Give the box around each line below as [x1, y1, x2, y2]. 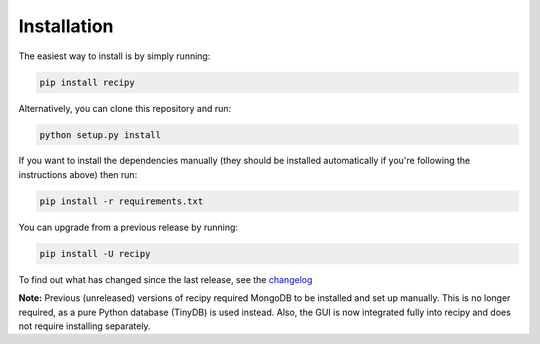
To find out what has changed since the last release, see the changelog [18, 273, 313, 285]
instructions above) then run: [18, 168, 138, 180]
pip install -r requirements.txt [39, 195, 204, 207]
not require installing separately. [18, 320, 151, 332]
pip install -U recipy [39, 248, 151, 259]
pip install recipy [39, 76, 135, 88]
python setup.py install [39, 129, 162, 140]
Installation [18, 15, 114, 37]
